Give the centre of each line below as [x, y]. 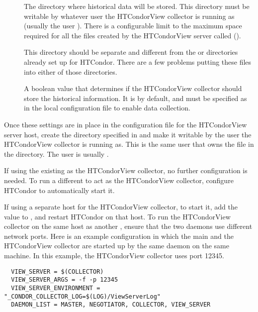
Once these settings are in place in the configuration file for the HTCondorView [126, 124]
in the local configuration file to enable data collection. [107, 108]
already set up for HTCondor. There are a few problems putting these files [138, 61]
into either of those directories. [71, 71]
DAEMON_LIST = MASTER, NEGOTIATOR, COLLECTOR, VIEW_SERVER [111, 305]
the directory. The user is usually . [56, 154]
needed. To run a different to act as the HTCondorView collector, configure [119, 180]
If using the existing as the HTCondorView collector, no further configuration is [126, 170]
